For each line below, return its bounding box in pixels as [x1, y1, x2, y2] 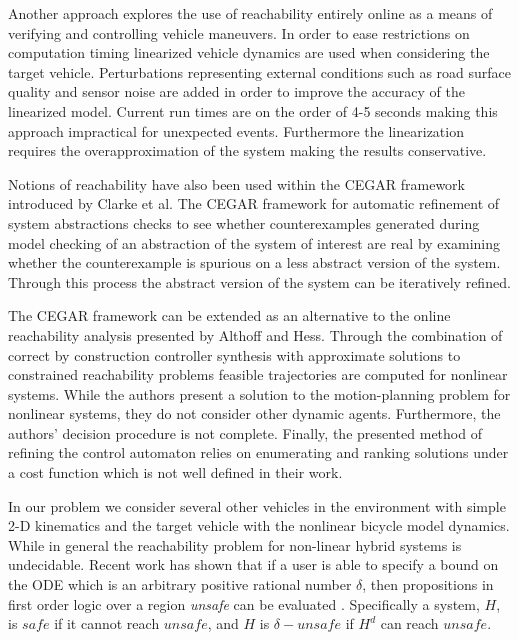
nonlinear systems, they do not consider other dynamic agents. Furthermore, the [8, 403, 501, 424]
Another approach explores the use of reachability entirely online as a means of [8, 3, 493, 23]
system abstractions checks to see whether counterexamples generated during [8, 212, 480, 233]
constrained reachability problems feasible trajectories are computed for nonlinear [8, 364, 508, 385]
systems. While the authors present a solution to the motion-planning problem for [8, 383, 511, 404]
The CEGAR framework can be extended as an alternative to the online [8, 305, 451, 326]
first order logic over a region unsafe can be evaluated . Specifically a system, [8, 593, 480, 614]
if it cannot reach [54, 613, 160, 634]
